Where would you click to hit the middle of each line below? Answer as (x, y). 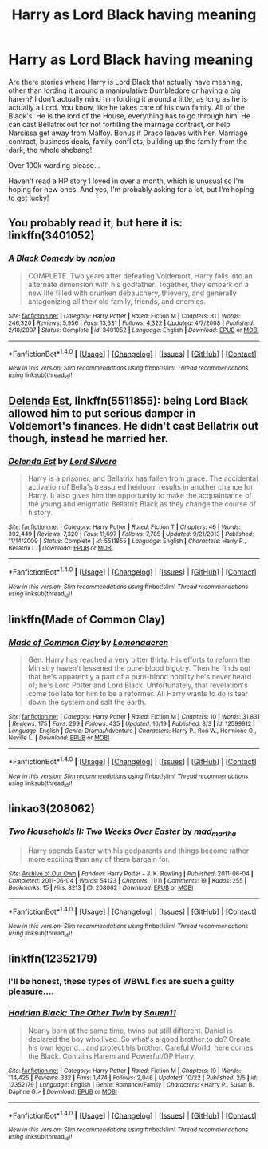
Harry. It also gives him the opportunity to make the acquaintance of (140, 496)
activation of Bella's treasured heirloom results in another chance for (140, 487)
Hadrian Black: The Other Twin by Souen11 (93, 1013)
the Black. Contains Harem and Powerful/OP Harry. (112, 1056)
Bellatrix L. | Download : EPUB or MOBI (61, 548)
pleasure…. (31, 991)
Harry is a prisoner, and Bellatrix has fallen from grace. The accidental (143, 478)
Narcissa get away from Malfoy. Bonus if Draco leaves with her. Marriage (128, 133)
